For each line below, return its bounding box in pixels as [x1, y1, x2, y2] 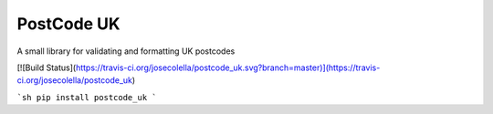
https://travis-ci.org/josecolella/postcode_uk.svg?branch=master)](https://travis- [75, 62, 381, 73]
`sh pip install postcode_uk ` [16, 92, 157, 102]
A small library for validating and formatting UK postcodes [16, 46, 236, 57]
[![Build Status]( [16, 62, 77, 73]
